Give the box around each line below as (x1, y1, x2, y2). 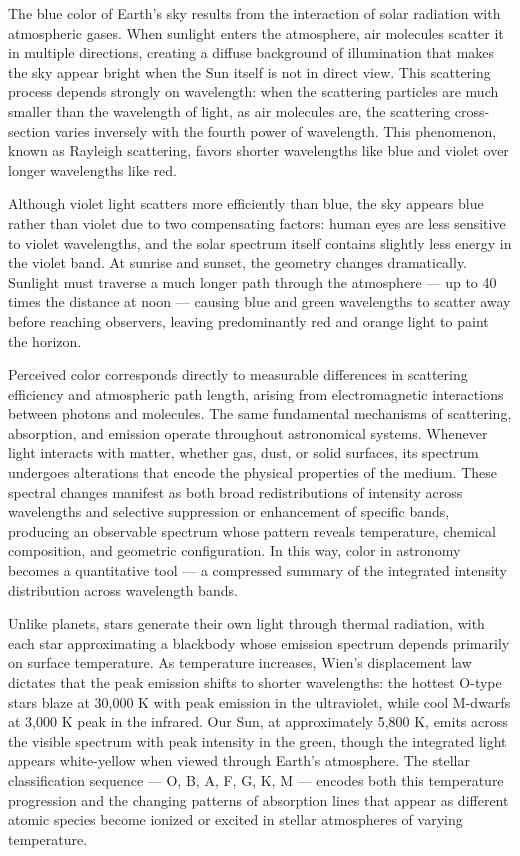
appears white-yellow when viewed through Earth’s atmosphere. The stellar (8, 750, 470, 771)
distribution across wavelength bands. (8, 579, 238, 600)
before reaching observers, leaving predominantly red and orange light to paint (8, 310, 489, 331)
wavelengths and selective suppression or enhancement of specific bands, (8, 501, 450, 522)
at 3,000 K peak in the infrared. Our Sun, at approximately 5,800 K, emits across (8, 711, 508, 732)
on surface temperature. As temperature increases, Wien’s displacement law (8, 652, 472, 673)
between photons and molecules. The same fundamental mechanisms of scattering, (8, 403, 512, 424)
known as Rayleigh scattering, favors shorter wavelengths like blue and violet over (8, 140, 509, 161)
